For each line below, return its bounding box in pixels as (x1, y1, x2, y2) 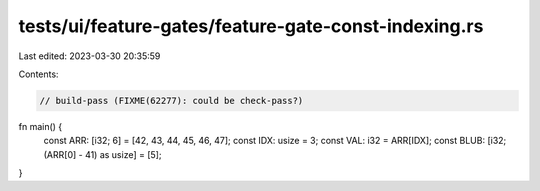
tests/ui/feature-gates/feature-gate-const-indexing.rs (18, 15, 484, 37)
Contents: (18, 68, 59, 80)
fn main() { (18, 120, 63, 132)
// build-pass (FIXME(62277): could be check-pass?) (39, 95, 304, 106)
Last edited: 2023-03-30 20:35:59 (18, 50, 161, 62)
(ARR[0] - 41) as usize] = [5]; (43, 148, 162, 160)
